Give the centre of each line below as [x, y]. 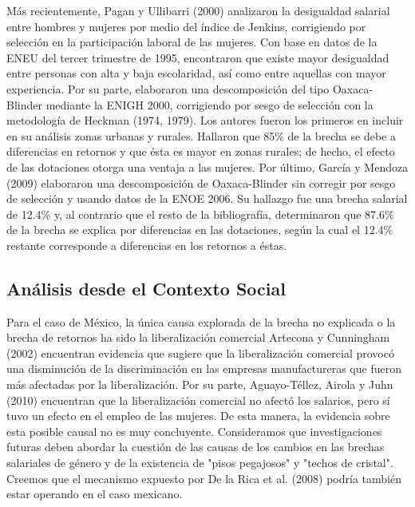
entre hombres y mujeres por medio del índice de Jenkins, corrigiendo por [186, 26]
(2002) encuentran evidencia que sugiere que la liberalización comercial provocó [200, 353]
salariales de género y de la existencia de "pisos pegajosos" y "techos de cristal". [200, 463]
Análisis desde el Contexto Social [146, 288]
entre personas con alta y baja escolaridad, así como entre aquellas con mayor [196, 73]
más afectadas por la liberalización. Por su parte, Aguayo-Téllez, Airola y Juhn [200, 384]
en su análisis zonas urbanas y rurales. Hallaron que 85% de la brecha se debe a [201, 135]
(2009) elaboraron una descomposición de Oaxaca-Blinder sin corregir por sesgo [201, 182]
